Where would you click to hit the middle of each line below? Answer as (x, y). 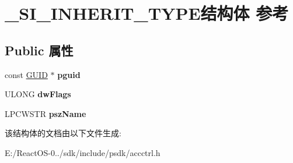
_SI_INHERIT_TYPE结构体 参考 (147, 13)
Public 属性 (39, 50)
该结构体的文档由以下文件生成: (63, 133)
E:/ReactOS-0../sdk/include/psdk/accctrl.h (83, 152)
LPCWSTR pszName (46, 113)
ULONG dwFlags (38, 94)
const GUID (26, 74)
